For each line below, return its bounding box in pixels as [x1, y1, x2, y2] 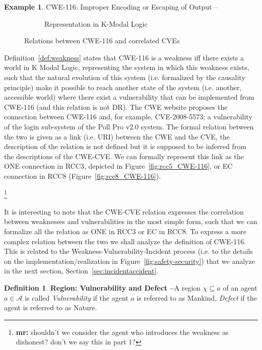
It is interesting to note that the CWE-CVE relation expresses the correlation [4, 206, 244, 217]
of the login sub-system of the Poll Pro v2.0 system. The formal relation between [4, 121, 254, 131]
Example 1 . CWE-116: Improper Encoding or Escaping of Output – [4, 2, 218, 12]
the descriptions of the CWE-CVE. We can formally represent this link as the [4, 151, 244, 161]
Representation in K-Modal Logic [44, 18, 148, 29]
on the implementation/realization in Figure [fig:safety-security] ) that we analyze [4, 255, 255, 266]
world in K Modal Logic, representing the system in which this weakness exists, [4, 62, 249, 73]
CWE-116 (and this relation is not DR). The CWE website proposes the [4, 101, 228, 112]
